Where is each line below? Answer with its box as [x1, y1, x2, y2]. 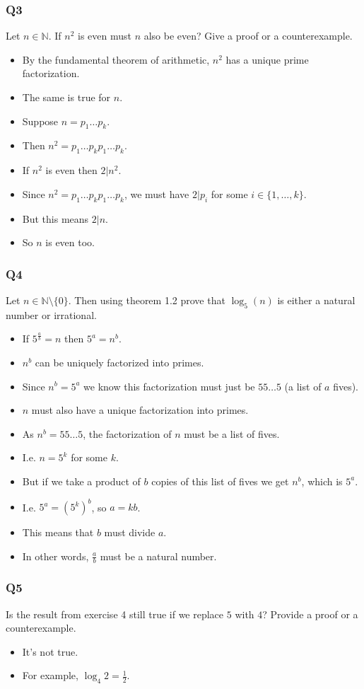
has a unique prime [225, 52, 309, 66]
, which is [301, 473, 343, 488]
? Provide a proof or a [262, 606, 358, 621]
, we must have [124, 186, 189, 201]
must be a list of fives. [184, 426, 280, 441]
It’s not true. [22, 644, 78, 659]
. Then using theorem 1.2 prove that [68, 292, 225, 307]
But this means [22, 211, 89, 226]
